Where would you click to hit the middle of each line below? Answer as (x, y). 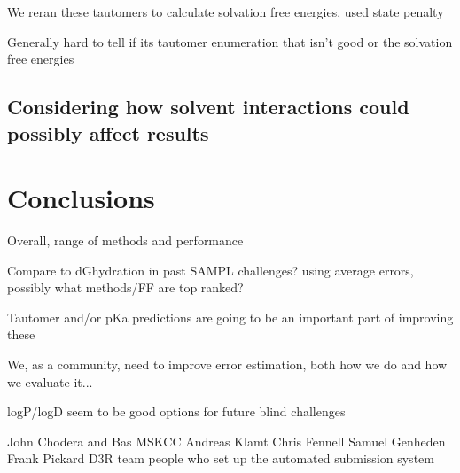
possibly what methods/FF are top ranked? (125, 287)
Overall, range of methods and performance (125, 240)
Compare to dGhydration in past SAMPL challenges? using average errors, (211, 270)
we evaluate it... (50, 381)
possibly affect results (108, 132)
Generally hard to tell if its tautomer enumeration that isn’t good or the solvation (230, 41)
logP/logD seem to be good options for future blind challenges (176, 411)
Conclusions (81, 198)
